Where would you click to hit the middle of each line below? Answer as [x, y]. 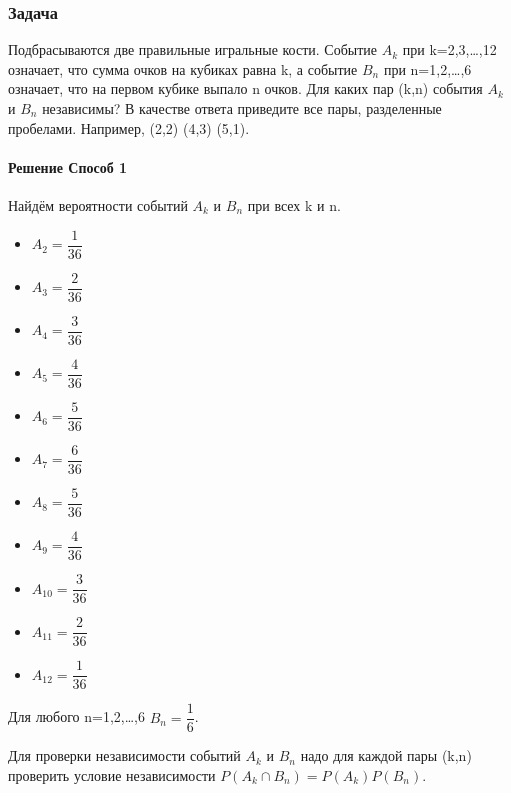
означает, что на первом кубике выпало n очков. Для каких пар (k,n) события [245, 88]
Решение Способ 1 [68, 166]
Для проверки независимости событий [124, 755]
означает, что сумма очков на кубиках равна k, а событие [183, 68]
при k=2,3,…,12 [449, 49]
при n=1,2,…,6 [427, 68]
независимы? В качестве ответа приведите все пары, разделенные [242, 108]
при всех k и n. [294, 204]
